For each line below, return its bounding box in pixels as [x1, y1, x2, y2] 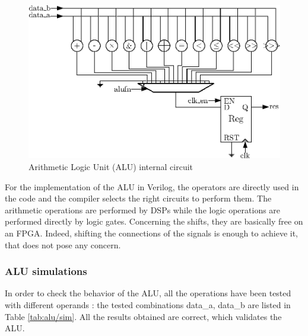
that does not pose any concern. [5, 238, 121, 251]
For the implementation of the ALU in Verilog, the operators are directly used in [5, 180, 299, 193]
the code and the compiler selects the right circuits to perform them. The [5, 192, 272, 204]
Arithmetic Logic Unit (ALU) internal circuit [28, 160, 193, 172]
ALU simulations [5, 264, 87, 279]
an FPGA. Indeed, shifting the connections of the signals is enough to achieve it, [5, 226, 298, 239]
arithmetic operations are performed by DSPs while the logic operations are [5, 203, 281, 216]
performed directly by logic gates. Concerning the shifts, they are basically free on [5, 215, 303, 228]
